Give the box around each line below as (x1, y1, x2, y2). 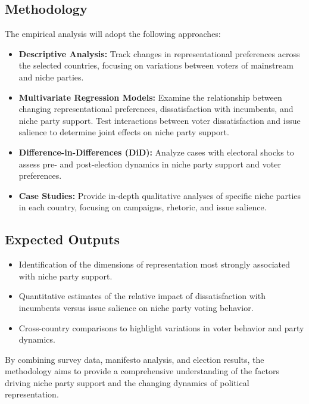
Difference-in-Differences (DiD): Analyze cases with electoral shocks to (18, 145, 294, 158)
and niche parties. (18, 70, 84, 83)
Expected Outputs (5, 230, 120, 248)
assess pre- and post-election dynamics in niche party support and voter (18, 157, 281, 170)
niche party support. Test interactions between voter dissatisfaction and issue (18, 114, 301, 126)
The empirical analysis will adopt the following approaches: (5, 27, 221, 40)
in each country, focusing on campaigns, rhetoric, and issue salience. (18, 201, 267, 213)
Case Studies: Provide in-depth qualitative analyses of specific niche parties (18, 189, 301, 201)
